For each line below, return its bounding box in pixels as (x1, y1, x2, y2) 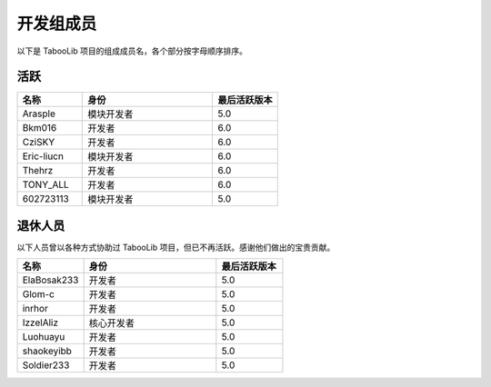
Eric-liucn (22, 150, 64, 163)
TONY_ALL (22, 178, 70, 191)
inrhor (22, 303, 49, 315)
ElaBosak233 (22, 273, 79, 286)
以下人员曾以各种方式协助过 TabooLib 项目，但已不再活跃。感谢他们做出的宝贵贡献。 (16, 242, 336, 253)
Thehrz (22, 164, 54, 177)
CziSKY (22, 136, 55, 149)
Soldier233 (22, 359, 70, 372)
